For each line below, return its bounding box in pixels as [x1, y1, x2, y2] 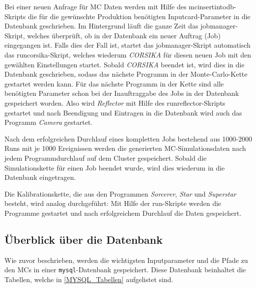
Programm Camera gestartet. [4, 117, 93, 127]
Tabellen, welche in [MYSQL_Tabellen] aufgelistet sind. [4, 274, 173, 284]
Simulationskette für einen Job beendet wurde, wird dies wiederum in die [4, 162, 225, 173]
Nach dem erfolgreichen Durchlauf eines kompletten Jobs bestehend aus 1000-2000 [4, 133, 253, 144]
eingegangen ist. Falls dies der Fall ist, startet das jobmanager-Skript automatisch [4, 40, 251, 50]
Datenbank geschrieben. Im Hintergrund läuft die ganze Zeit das [4, 21, 199, 31]
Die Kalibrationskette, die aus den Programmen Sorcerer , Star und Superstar [4, 188, 236, 199]
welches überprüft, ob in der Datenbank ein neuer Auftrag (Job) [27, 30, 221, 40]
